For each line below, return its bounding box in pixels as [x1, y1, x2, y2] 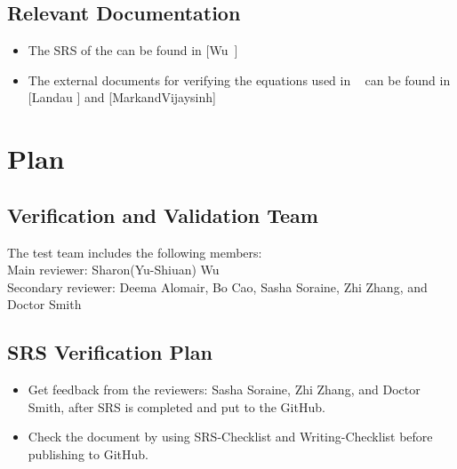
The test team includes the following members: [7, 242, 262, 261]
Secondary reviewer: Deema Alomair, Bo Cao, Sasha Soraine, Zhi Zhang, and [7, 277, 428, 296]
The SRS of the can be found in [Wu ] [28, 41, 238, 60]
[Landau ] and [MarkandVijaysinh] [28, 88, 216, 107]
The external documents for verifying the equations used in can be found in [28, 70, 451, 89]
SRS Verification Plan [7, 338, 212, 366]
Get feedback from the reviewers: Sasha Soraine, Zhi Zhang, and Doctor [28, 380, 421, 399]
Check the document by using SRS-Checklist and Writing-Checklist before [28, 427, 433, 446]
